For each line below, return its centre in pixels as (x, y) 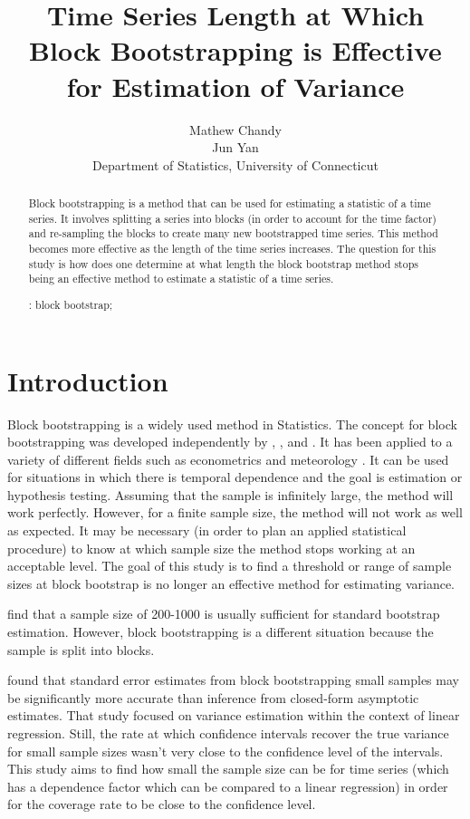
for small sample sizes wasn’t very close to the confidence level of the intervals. (225, 751)
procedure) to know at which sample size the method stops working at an (211, 548)
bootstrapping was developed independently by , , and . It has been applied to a (230, 442)
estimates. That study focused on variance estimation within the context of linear (234, 715)
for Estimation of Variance (235, 86)
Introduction (88, 380)
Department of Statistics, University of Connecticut (235, 164)
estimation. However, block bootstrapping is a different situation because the (221, 632)
